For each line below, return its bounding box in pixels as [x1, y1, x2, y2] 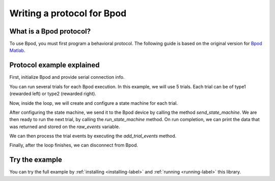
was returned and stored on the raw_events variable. [9, 124, 120, 130]
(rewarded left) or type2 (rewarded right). [9, 90, 97, 97]
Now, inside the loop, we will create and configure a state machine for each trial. [9, 100, 178, 106]
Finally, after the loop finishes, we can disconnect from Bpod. [9, 142, 139, 148]
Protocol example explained [9, 61, 100, 70]
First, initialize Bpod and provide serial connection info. [9, 74, 125, 80]
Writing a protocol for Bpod [9, 8, 127, 19]
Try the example [9, 156, 62, 164]
